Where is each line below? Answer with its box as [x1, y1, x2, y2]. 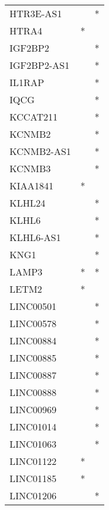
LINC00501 [9, 299, 57, 313]
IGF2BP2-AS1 [9, 58, 70, 72]
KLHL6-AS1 [9, 230, 61, 244]
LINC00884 [9, 334, 57, 347]
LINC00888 [9, 385, 57, 399]
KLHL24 [9, 196, 46, 210]
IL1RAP [9, 75, 44, 89]
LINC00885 [9, 351, 57, 365]
